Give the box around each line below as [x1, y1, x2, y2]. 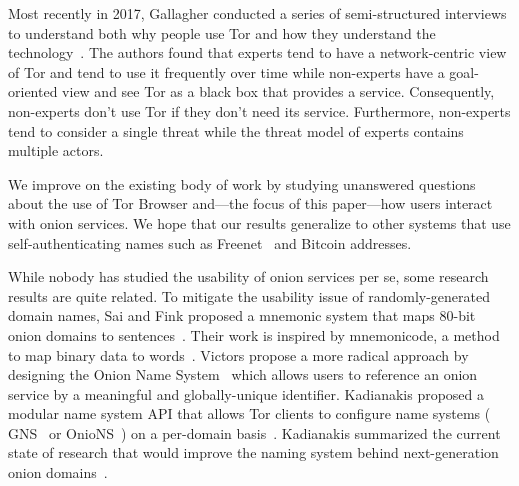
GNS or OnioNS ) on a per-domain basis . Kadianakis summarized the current [8, 422, 501, 443]
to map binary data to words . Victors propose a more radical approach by [8, 344, 469, 365]
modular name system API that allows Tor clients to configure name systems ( [8, 403, 491, 424]
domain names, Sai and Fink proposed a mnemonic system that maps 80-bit [8, 305, 476, 326]
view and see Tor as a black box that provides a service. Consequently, [62, 81, 495, 102]
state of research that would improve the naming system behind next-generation [8, 442, 499, 463]
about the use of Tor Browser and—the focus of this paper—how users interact [8, 193, 493, 214]
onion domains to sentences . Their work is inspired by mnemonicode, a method [8, 324, 500, 345]
